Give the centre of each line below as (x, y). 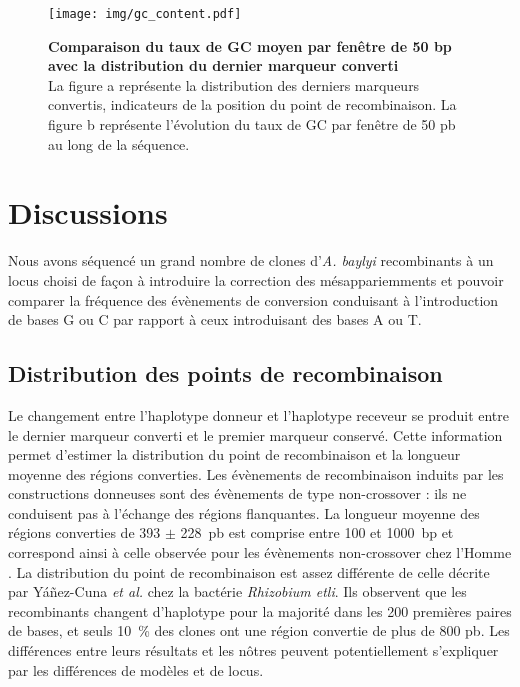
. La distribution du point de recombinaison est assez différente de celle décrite (249, 571)
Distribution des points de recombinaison (225, 373)
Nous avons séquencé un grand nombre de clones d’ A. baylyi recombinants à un (251, 260)
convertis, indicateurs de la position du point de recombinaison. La (252, 104)
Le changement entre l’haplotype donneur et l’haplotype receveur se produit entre (259, 414)
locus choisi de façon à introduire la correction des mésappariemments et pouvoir (256, 279)
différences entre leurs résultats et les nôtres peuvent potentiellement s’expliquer (253, 650)
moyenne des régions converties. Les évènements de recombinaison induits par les (256, 473)
